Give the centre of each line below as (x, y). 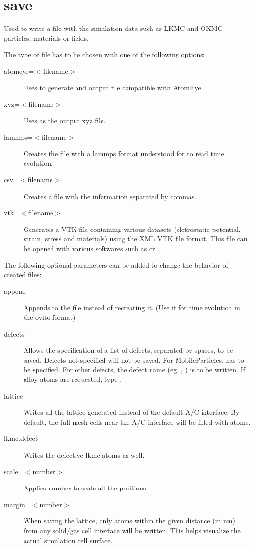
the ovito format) (50, 317)
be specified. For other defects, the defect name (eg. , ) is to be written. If (135, 369)
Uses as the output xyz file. (65, 120)
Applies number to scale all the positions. (86, 488)
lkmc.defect (21, 438)
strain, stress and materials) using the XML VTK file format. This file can (136, 239)
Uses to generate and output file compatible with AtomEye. (113, 87)
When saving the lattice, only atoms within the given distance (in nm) (129, 521)
